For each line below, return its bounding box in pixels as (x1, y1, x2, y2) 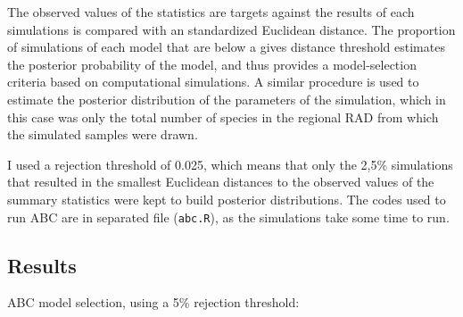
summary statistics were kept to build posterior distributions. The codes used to (7, 189, 446, 208)
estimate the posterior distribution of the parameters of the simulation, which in (7, 89, 446, 108)
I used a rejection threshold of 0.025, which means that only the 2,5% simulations (7, 154, 453, 173)
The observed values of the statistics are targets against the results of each (7, 3, 415, 21)
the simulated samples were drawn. (7, 125, 198, 144)
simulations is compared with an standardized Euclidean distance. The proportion (7, 20, 456, 38)
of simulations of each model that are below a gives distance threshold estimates (7, 38, 445, 56)
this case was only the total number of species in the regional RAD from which (7, 107, 439, 126)
